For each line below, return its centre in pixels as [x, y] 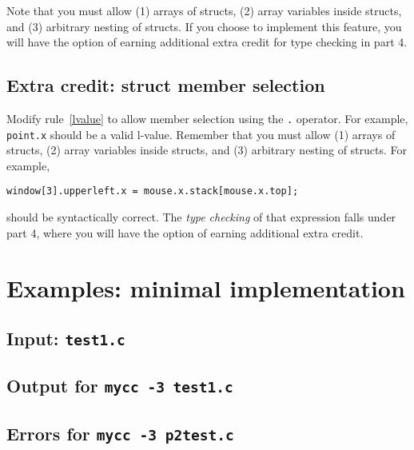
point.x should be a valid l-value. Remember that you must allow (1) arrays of [201, 134]
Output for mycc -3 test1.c [120, 386]
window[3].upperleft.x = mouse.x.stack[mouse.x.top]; [153, 191]
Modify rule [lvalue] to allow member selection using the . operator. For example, [207, 118]
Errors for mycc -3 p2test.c [120, 433]
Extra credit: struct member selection [166, 85]
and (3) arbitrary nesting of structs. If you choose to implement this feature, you [204, 26]
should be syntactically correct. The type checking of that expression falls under [201, 217]
